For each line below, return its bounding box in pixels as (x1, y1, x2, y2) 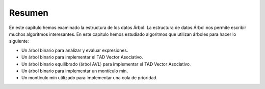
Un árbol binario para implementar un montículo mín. (21, 68, 128, 74)
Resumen (9, 7, 49, 18)
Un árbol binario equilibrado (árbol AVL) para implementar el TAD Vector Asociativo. (21, 61, 191, 67)
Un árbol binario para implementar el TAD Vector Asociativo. (21, 54, 143, 60)
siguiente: (9, 38, 29, 44)
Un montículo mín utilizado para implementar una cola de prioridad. (21, 75, 158, 81)
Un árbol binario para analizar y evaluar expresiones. (21, 47, 129, 53)
